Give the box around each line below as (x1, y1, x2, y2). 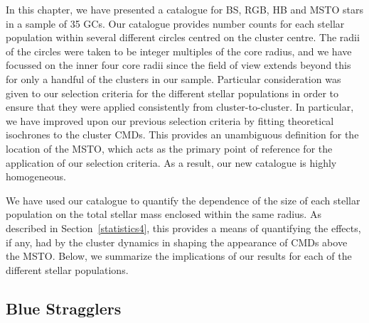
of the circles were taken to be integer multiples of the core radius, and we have (6, 43, 352, 58)
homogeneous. (6, 169, 66, 184)
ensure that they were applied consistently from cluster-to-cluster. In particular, (6, 99, 354, 114)
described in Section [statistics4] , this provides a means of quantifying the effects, (6, 220, 361, 235)
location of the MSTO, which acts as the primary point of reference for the (6, 141, 333, 155)
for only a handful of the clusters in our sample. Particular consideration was (6, 71, 341, 86)
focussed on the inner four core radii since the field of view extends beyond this (6, 58, 351, 72)
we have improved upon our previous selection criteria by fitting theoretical (6, 113, 334, 128)
